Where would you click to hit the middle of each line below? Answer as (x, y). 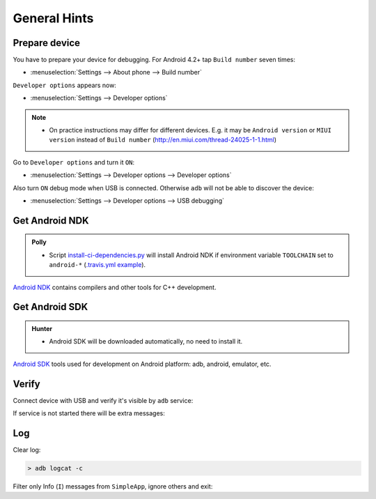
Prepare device (46, 43)
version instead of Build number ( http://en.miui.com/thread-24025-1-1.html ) (163, 140)
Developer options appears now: (64, 85)
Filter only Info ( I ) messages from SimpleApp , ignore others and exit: (113, 486)
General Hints (53, 18)
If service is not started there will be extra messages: (89, 413)
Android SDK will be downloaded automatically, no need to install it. (146, 341)
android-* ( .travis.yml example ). (97, 265)
